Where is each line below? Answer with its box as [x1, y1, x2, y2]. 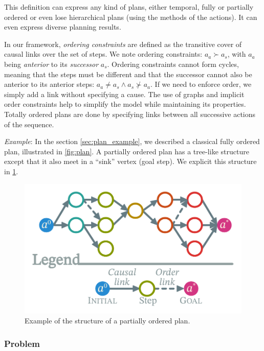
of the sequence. [4, 119, 54, 129]
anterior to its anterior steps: [4, 79, 95, 89]
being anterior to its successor [4, 58, 99, 69]
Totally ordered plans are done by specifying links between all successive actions [4, 108, 256, 119]
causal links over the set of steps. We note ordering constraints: [4, 49, 203, 59]
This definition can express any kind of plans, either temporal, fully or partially [4, 2, 254, 12]
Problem [4, 337, 40, 349]
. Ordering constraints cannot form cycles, [107, 58, 239, 69]
